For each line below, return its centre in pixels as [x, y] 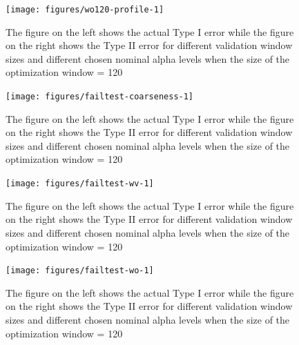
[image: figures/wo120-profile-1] [85, 10]
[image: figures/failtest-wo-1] [80, 271]
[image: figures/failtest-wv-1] [80, 184]
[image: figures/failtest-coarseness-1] [100, 97]
